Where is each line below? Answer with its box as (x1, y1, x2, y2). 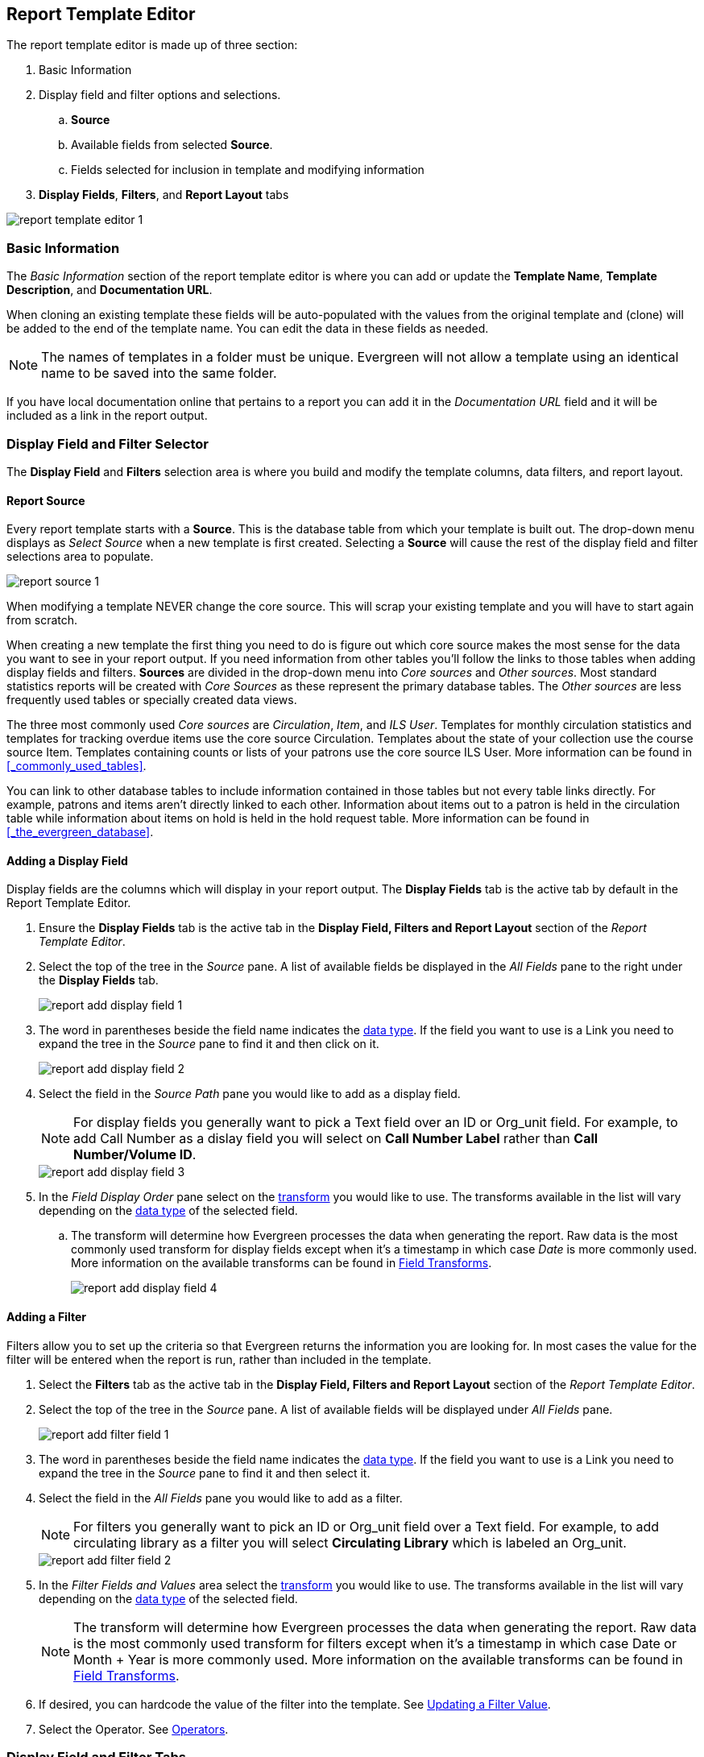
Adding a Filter (6, 1309, 86, 1324)
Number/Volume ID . (73, 1146, 197, 1163)
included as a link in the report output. (6, 408, 208, 423)
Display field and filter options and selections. (39, 88, 281, 102)
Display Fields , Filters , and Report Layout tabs (39, 188, 289, 202)
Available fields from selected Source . (71, 138, 273, 152)
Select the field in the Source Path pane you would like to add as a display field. (39, 1087, 461, 1101)
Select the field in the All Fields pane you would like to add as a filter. (39, 1490, 403, 1505)
